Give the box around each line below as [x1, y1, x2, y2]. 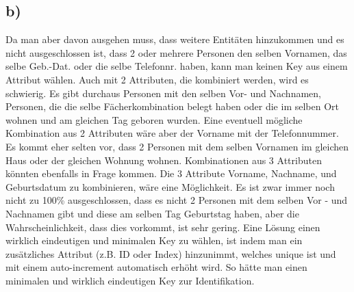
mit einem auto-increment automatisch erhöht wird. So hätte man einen [5, 260, 307, 274]
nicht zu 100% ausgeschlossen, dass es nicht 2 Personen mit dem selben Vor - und [5, 193, 348, 207]
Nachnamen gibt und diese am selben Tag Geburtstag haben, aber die [5, 206, 299, 220]
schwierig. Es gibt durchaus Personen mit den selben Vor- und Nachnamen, [5, 85, 321, 100]
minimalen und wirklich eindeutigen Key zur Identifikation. [5, 273, 255, 287]
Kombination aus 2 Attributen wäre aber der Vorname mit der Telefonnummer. [5, 126, 339, 140]
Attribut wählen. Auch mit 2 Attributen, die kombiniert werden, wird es [5, 72, 309, 86]
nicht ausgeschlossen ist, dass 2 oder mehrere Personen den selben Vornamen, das [5, 45, 347, 59]
